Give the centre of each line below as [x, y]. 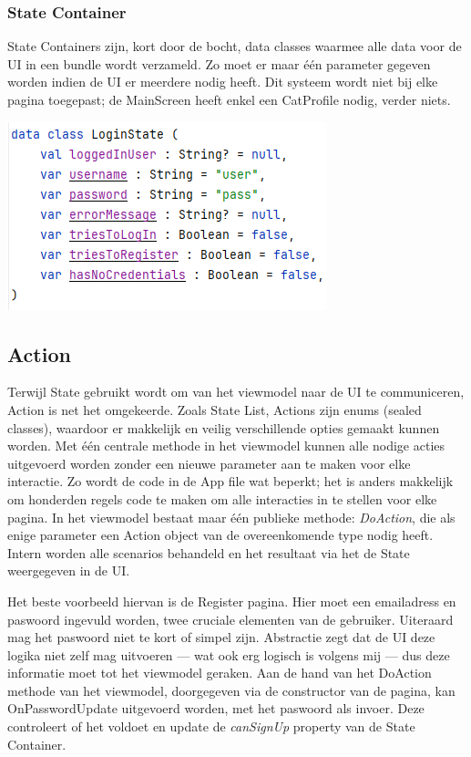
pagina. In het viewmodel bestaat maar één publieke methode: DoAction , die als [231, 517]
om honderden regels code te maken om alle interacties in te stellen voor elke [222, 498]
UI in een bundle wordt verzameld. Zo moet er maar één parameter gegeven [219, 63]
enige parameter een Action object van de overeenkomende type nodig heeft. [220, 535]
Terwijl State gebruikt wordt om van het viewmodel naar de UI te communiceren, [236, 392]
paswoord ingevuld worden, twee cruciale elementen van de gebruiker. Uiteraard [230, 619]
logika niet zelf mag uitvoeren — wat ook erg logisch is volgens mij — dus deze [229, 654]
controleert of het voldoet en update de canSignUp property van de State [211, 726]
